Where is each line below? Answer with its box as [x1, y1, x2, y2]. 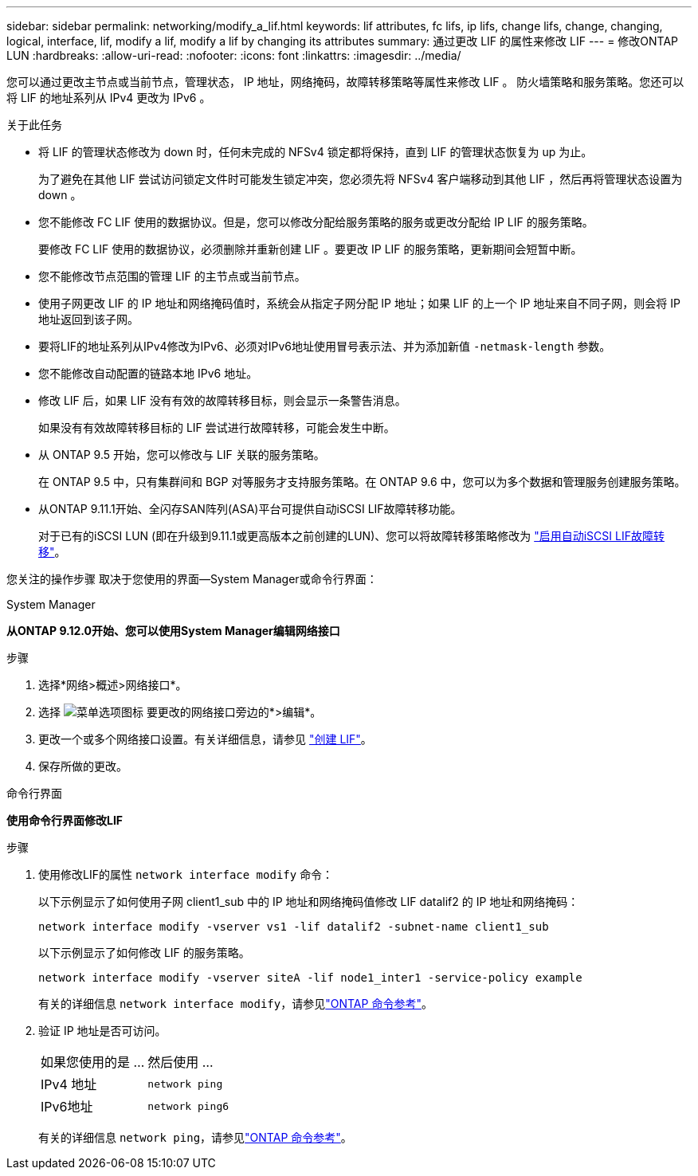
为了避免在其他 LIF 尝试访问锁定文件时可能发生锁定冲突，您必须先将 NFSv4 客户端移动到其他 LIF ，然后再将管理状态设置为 [38, 172, 683, 186]
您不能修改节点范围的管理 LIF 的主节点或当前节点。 [38, 269, 306, 283]
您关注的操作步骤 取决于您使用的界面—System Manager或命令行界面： [6, 572, 378, 586]
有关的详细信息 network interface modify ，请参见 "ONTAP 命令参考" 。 [38, 997, 433, 1010]
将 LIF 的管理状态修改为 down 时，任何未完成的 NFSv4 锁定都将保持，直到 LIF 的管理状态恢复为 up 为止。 [38, 145, 593, 159]
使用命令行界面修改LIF [6, 813, 124, 827]
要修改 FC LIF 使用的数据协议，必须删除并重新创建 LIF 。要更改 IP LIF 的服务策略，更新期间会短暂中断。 [38, 242, 582, 256]
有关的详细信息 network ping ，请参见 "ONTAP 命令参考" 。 [38, 1131, 352, 1144]
